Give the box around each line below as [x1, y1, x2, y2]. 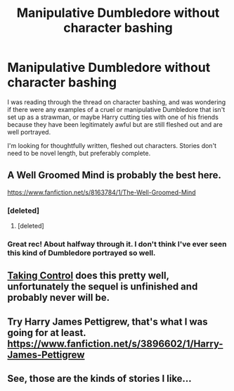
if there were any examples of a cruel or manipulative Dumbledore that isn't [7, 105, 226, 113]
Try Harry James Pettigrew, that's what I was [7, 316, 209, 328]
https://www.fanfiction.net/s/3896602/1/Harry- [7, 337, 223, 349]
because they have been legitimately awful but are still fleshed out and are [7, 120, 223, 128]
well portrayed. [7, 128, 51, 136]
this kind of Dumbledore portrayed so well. [7, 248, 156, 258]
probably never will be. [7, 292, 110, 304]
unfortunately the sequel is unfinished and [7, 280, 198, 293]
